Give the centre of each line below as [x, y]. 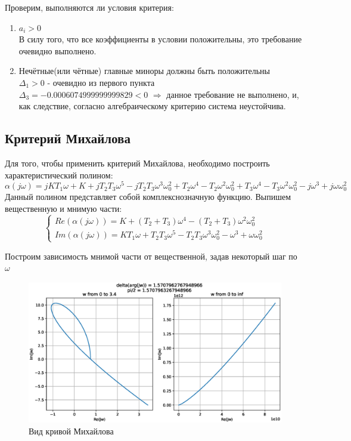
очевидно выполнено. [58, 50]
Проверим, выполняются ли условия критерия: [89, 7]
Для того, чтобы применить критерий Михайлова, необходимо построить [137, 163]
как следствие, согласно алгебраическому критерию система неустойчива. [152, 106]
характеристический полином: [59, 175]
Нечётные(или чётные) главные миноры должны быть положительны [145, 71]
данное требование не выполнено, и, [233, 94]
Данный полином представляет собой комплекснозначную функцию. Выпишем [148, 197]
